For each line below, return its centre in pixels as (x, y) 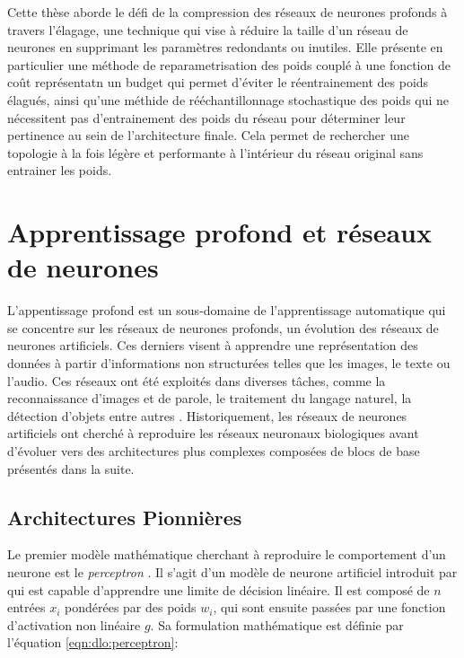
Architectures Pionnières (125, 517)
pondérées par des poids (131, 607)
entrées (26, 607)
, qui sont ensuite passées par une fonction (329, 607)
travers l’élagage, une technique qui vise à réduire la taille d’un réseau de (208, 29)
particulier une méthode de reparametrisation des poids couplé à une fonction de (229, 64)
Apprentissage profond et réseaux (219, 232)
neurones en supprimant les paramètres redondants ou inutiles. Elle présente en (225, 47)
